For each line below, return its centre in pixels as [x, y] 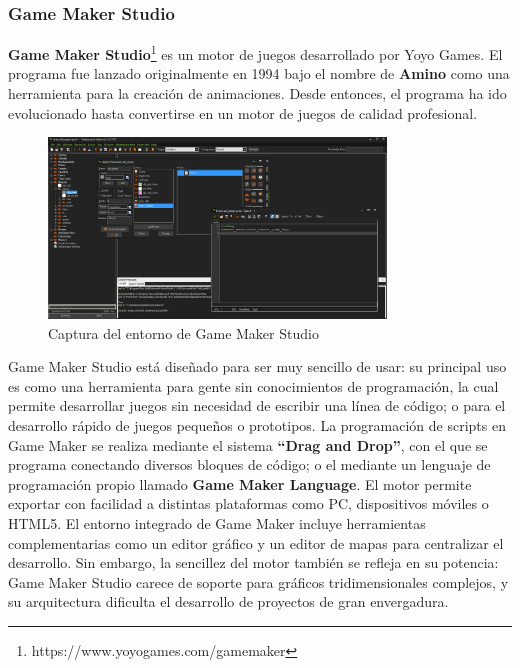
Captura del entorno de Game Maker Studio [183, 332]
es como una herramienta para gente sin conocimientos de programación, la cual [253, 385]
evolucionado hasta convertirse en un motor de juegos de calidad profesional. [243, 112]
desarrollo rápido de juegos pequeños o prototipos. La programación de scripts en [257, 425]
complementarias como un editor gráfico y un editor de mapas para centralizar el [256, 542]
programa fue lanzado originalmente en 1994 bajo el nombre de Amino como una [259, 73]
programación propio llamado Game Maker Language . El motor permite [240, 483]
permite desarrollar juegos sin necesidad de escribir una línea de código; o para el [257, 405]
